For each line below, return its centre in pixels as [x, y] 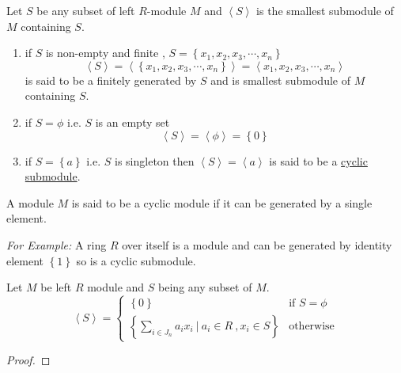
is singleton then [155, 160]
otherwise [312, 327]
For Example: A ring [57, 244]
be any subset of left [86, 10]
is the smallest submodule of [325, 10]
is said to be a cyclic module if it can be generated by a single [222, 202]
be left [56, 287]
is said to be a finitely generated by [111, 80]
